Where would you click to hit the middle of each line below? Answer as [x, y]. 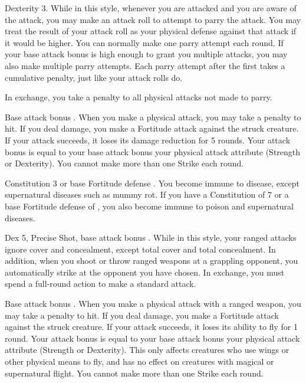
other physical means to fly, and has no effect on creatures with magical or [139, 361]
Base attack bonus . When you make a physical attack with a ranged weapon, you [153, 304]
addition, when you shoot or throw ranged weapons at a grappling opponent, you [152, 261]
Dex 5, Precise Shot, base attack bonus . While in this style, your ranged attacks [151, 238]
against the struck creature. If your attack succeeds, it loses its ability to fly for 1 [151, 327]
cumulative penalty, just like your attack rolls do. [94, 77]
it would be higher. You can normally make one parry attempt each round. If [144, 42]
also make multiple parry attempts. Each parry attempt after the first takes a [145, 65]
